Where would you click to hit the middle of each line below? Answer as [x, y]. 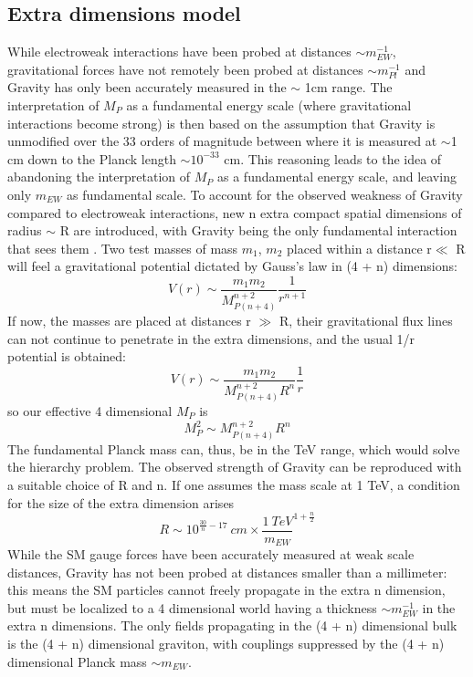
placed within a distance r [359, 248]
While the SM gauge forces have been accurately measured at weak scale [211, 554]
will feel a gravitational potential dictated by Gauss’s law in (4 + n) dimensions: [232, 266]
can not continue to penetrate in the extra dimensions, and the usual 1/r [211, 338]
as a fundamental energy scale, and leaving [337, 177]
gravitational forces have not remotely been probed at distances [185, 69]
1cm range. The [348, 87]
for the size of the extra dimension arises [121, 502]
